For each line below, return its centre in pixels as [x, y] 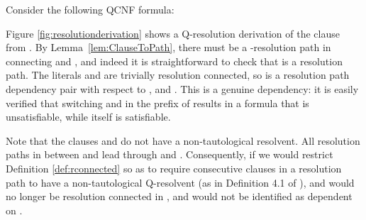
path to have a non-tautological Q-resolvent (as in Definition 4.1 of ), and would [180, 182]
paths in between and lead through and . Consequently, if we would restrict [170, 154]
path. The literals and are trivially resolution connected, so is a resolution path [178, 75]
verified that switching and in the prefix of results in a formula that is [157, 103]
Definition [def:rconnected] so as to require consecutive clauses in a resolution [174, 168]
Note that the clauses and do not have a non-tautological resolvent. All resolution [183, 140]
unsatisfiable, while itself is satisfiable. [88, 117]
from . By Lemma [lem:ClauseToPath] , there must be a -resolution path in [168, 47]
